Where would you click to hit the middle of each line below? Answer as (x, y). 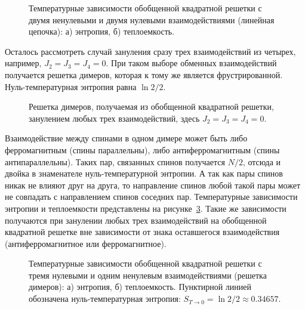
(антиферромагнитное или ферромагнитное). (86, 243)
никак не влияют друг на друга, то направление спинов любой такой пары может (153, 185)
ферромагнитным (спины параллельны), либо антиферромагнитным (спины (142, 149)
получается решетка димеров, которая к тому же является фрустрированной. (144, 74)
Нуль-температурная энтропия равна (71, 86)
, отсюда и (262, 161)
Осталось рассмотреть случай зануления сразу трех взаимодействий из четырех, (150, 51)
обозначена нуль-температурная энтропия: (105, 299)
